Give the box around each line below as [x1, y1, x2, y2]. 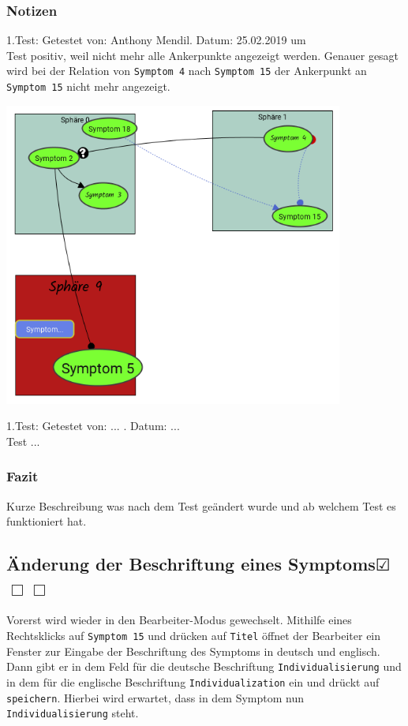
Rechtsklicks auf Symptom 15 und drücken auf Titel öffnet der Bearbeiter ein [6, 627, 381, 644]
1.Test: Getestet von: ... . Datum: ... [6, 417, 180, 434]
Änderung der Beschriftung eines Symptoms [6, 552, 376, 576]
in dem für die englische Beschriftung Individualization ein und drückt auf [6, 673, 380, 690]
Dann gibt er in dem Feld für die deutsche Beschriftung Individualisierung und [6, 658, 402, 675]
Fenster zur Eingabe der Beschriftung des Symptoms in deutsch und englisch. [6, 642, 380, 659]
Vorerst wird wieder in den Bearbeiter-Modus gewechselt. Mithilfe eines [6, 612, 352, 628]
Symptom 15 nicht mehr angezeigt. [6, 78, 170, 95]
